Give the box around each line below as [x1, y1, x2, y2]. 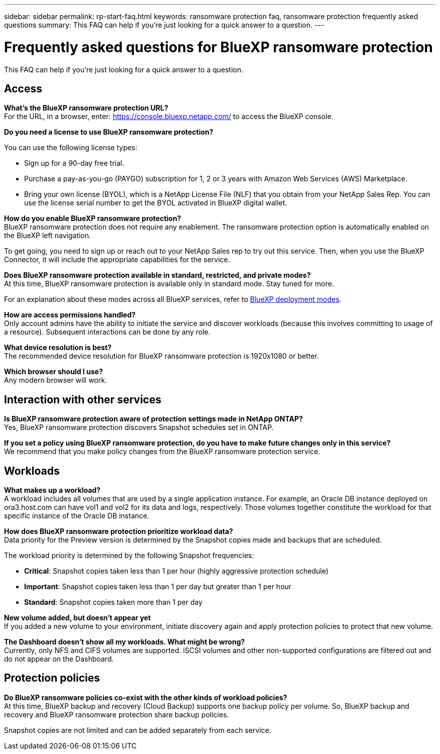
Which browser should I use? [4, 367, 103, 376]
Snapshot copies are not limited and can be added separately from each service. [4, 725, 271, 734]
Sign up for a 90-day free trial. [24, 159, 125, 168]
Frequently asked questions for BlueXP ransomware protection [4, 38, 433, 56]
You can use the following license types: [4, 143, 138, 152]
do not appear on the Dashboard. [4, 655, 114, 664]
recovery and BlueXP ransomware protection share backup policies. [4, 710, 229, 719]
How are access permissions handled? [4, 310, 136, 319]
